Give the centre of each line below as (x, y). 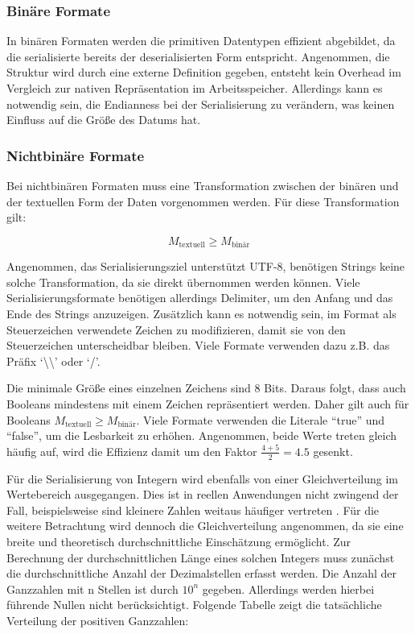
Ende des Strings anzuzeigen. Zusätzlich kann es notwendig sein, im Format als (201, 314)
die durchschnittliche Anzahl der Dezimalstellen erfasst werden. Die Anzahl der (202, 573)
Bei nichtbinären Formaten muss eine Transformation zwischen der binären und (203, 185)
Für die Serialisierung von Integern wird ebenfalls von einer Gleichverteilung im (202, 478)
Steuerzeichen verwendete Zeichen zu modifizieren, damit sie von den (176, 329)
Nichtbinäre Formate (76, 155)
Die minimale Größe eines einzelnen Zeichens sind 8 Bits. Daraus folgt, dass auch (206, 388)
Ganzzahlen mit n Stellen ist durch (92, 588)
